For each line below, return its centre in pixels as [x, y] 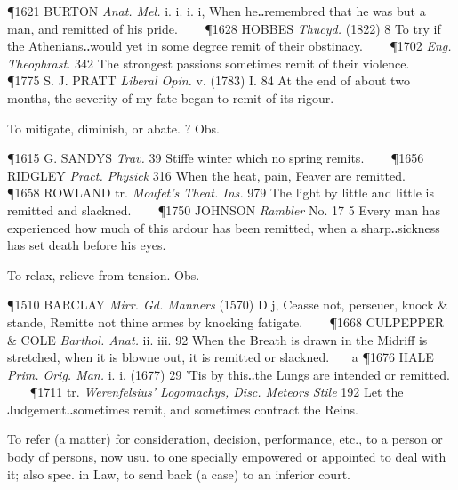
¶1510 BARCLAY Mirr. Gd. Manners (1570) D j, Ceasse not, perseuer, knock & [228, 305]
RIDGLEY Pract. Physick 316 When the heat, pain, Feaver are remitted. [206, 175]
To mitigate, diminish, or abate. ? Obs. [113, 128]
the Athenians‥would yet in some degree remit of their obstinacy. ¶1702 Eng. [229, 46]
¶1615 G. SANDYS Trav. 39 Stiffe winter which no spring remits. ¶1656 [216, 158]
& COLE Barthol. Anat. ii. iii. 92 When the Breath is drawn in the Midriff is [217, 339]
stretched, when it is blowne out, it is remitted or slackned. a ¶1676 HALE [221, 357]
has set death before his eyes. [87, 245]
